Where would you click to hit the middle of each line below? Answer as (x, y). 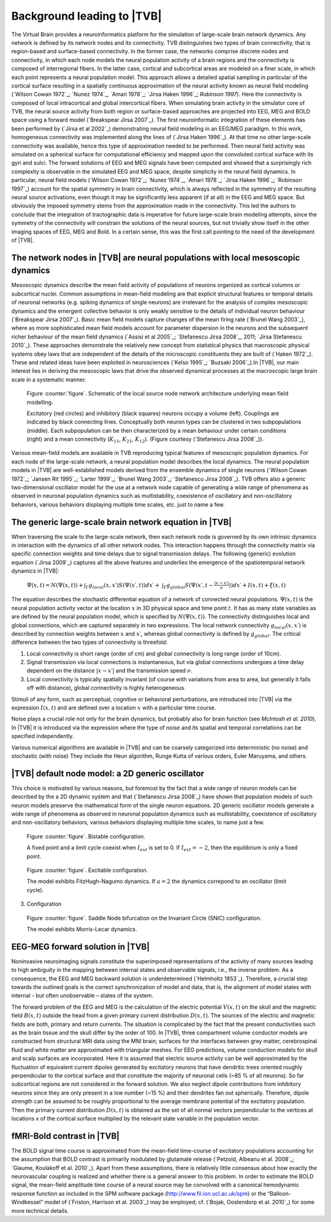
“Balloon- (279, 1193)
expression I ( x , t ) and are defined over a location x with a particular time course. (114, 708)
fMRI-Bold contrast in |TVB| (65, 1136)
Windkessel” (27, 1202)
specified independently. (43, 736)
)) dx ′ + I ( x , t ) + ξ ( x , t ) (257, 585)
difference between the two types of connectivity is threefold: (89, 642)
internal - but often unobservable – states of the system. (82, 996)
